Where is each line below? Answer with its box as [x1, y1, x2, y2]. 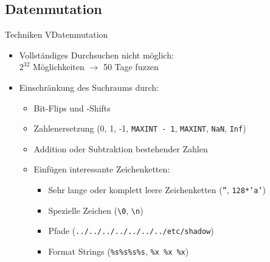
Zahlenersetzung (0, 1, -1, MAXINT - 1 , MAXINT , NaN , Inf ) [33, 122, 246, 135]
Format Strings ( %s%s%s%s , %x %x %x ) [48, 244, 189, 257]
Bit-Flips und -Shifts [33, 101, 111, 114]
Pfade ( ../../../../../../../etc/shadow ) [48, 224, 214, 237]
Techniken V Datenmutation [5, 28, 108, 41]
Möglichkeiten [33, 60, 85, 73]
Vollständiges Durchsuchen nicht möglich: [19, 48, 174, 61]
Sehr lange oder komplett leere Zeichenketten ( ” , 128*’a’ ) [48, 183, 266, 196]
